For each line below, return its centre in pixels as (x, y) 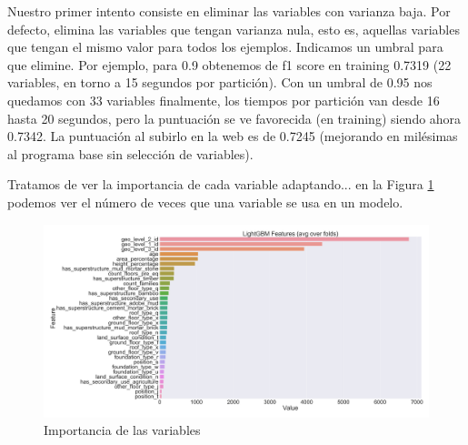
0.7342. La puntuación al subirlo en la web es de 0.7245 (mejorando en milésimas (233, 136)
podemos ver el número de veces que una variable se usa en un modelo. (205, 202)
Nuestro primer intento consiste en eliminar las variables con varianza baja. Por (229, 11)
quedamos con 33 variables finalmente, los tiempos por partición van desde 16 (224, 100)
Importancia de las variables (122, 430)
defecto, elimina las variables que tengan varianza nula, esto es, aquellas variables (234, 29)
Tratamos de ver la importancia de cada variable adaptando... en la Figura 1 (221, 184)
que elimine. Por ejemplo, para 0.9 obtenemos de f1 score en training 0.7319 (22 (229, 64)
